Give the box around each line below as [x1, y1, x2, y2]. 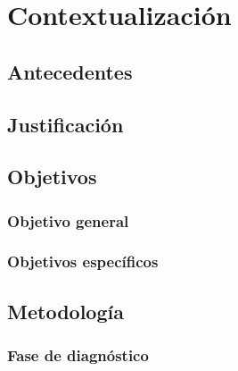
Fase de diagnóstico [7, 344, 149, 367]
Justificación [7, 110, 124, 138]
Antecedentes [7, 57, 133, 85]
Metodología [7, 297, 124, 325]
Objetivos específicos [7, 250, 159, 273]
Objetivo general [7, 209, 129, 232]
